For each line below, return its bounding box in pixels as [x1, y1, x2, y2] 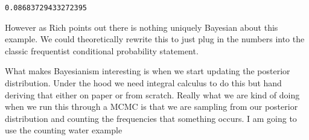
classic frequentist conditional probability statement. [5, 44, 199, 57]
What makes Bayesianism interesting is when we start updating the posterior [5, 65, 290, 77]
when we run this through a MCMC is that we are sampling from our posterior [5, 100, 298, 113]
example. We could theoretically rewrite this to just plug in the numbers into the [5, 33, 305, 45]
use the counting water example [5, 124, 123, 136]
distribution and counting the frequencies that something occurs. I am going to [5, 112, 297, 124]
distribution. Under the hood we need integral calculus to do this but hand [5, 77, 282, 89]
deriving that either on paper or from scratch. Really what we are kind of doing [5, 88, 300, 101]
